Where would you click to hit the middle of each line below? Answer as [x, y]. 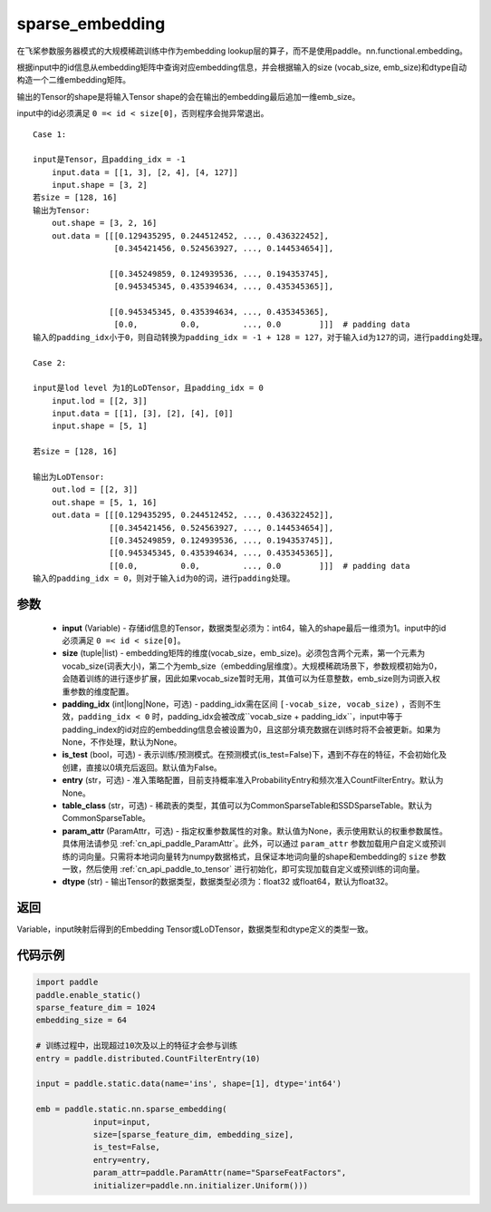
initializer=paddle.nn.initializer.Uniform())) [201, 1185]
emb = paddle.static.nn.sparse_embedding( [131, 1109]
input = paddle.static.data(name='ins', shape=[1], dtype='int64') [189, 1084]
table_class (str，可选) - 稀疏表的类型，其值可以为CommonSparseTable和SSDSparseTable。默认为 [247, 806]
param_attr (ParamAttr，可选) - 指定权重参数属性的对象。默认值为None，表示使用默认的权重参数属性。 [255, 831]
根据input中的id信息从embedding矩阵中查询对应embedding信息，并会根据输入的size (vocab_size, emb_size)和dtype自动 [242, 67]
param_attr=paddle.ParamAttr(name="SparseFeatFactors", [220, 1173]
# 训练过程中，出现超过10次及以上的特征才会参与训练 [137, 1046]
